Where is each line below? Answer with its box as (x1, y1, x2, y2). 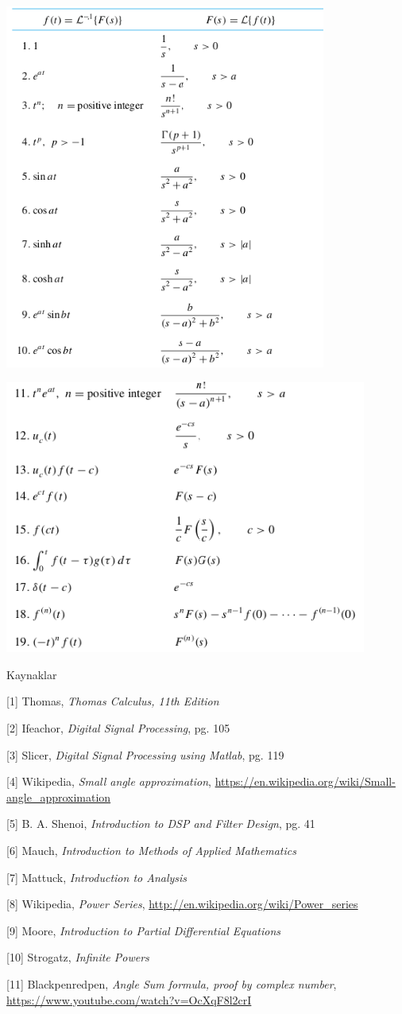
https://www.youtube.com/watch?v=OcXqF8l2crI (6, 991, 252, 1008)
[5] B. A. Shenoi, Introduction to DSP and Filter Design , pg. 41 (6, 815, 315, 832)
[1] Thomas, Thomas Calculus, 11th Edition (6, 693, 219, 709)
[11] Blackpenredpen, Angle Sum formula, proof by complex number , (6, 976, 337, 992)
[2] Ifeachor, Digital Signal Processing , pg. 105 (6, 720, 230, 736)
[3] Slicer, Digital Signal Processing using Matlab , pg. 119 (6, 746, 284, 763)
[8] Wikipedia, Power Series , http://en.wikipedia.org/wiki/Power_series (6, 896, 358, 912)
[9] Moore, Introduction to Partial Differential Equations (6, 922, 281, 938)
